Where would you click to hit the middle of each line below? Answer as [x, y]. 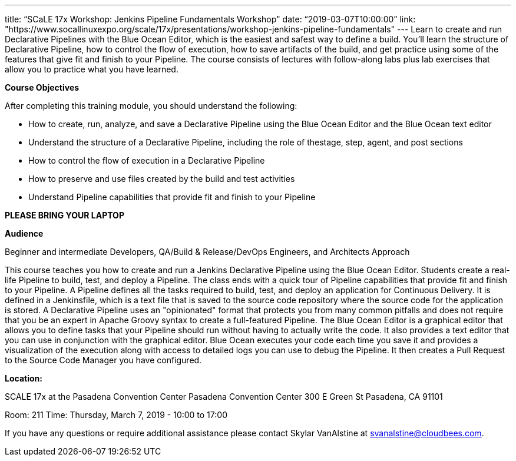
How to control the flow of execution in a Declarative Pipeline [147, 160]
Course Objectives [42, 87]
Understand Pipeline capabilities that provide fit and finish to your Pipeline [172, 197]
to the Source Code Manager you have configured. [103, 360]
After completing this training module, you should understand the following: [151, 106]
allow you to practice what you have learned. [92, 69]
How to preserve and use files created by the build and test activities [162, 179]
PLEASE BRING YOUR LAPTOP [64, 215]
